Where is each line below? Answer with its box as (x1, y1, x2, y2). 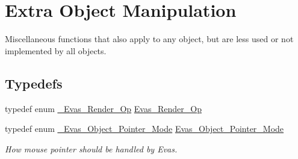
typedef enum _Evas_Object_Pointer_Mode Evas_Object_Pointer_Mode (5, 122, 284, 135)
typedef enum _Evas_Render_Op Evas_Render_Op (5, 102, 202, 114)
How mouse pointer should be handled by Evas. (5, 142, 178, 155)
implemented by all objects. (5, 44, 107, 57)
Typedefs (5, 73, 63, 92)
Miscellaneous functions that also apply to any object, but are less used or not (5, 33, 294, 45)
